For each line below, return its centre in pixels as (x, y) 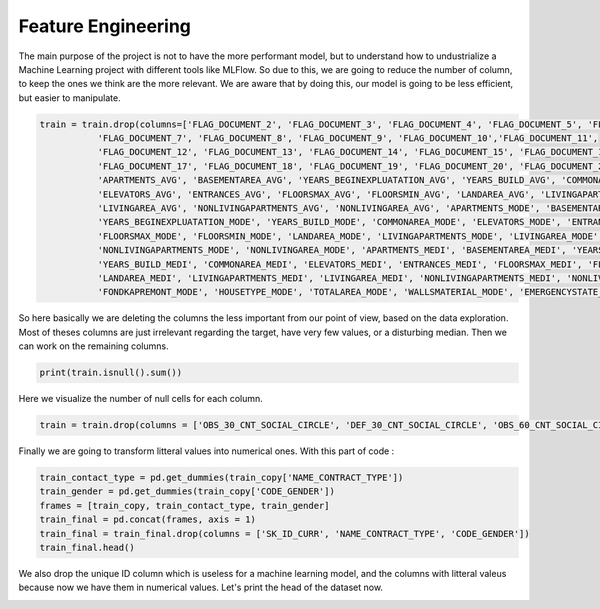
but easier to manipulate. (69, 97)
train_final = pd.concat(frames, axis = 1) (148, 519)
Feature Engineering (105, 26)
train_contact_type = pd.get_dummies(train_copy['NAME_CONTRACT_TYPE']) (221, 478)
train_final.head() (87, 548)
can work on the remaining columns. (93, 346)
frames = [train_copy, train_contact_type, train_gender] (184, 505)
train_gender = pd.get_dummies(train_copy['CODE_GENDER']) (187, 491)
